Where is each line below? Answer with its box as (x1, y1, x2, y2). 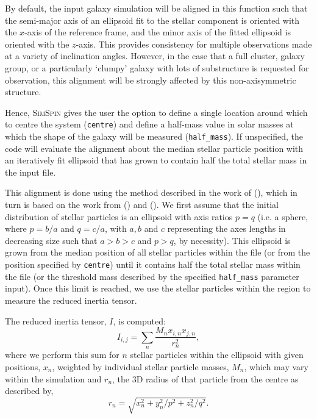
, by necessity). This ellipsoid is (173, 234, 291, 246)
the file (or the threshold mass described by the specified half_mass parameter (5, 270, 299, 282)
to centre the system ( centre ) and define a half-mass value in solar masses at (5, 118, 294, 131)
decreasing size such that (5, 234, 98, 246)
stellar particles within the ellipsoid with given (130, 348, 304, 361)
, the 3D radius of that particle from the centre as (112, 372, 299, 385)
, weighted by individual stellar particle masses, (52, 360, 229, 373)
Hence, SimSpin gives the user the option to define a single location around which (5, 106, 308, 118)
